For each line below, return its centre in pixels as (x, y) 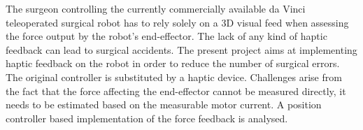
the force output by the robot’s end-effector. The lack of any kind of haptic (166, 36)
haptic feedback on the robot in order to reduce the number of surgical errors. (173, 63)
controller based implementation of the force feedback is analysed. (147, 118)
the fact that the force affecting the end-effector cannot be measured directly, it (176, 91)
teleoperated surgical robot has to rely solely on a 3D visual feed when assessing (177, 22)
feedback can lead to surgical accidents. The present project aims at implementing (181, 49)
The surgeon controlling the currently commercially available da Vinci (156, 8)
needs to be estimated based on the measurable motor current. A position (164, 104)
